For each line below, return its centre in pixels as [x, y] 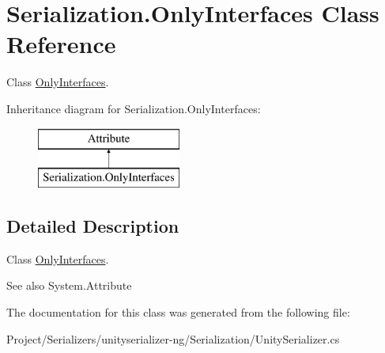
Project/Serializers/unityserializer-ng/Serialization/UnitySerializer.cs [173, 338]
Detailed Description [93, 226]
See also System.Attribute [69, 285]
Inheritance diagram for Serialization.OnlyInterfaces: [134, 108]
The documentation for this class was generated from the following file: [178, 312]
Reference [61, 44]
